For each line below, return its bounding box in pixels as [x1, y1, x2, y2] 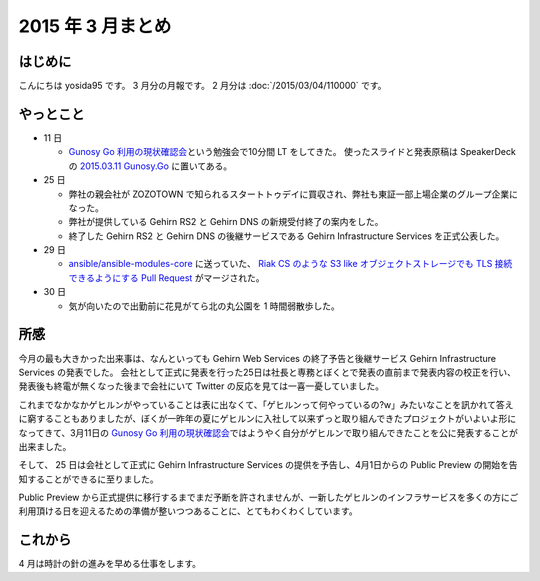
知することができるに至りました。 [18, 473, 159, 485]
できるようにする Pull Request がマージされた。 [68, 271, 265, 284]
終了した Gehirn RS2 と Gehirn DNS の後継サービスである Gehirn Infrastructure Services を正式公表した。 [68, 230, 505, 242]
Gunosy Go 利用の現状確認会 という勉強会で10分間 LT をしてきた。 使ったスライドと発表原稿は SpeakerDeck [68, 146, 517, 158]
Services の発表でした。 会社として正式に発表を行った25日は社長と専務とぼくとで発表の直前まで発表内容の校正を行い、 [18, 366, 517, 378]
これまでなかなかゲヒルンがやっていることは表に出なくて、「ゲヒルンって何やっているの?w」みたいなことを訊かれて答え [18, 398, 514, 410]
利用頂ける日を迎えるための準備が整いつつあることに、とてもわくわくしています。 [18, 505, 359, 517]
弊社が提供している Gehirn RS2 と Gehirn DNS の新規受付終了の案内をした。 [68, 216, 384, 228]
